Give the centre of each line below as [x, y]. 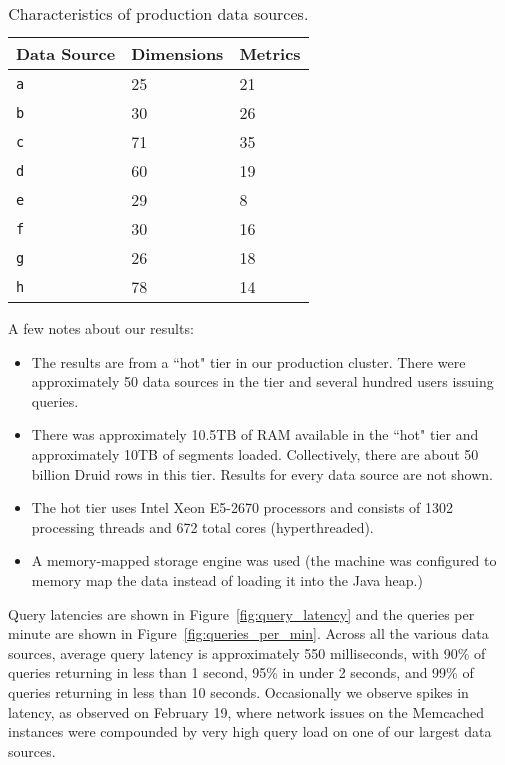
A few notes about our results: [101, 328]
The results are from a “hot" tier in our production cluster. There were [248, 361]
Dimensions [177, 53]
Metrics [270, 53]
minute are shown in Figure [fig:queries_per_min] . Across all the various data [248, 633]
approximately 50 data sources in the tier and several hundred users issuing [262, 381]
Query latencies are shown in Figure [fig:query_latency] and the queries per [241, 613]
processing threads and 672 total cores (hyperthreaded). [202, 526]
